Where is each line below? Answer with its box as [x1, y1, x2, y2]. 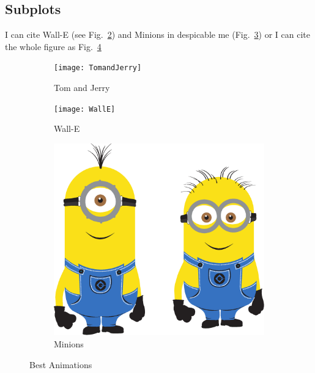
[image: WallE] [54, 104, 116, 114]
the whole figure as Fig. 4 [5, 40, 102, 53]
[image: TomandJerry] [54, 63, 142, 73]
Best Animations [29, 358, 92, 371]
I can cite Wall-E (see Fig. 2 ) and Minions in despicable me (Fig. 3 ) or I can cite [5, 28, 310, 41]
